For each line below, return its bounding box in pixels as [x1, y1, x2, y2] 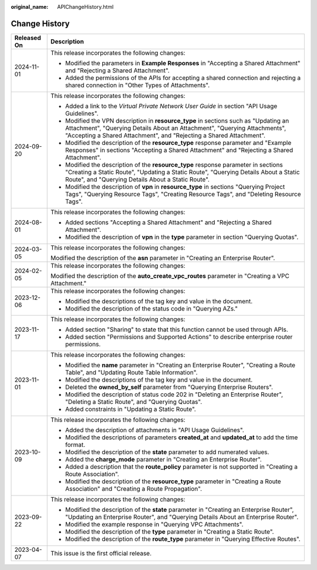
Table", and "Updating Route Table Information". [65, 368, 198, 376]
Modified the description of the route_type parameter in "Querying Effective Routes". [65, 535, 301, 543]
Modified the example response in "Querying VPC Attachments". [65, 520, 244, 528]
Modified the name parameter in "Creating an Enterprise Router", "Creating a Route [65, 361, 296, 369]
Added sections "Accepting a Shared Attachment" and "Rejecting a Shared [65, 218, 272, 226]
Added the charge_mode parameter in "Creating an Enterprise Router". [65, 455, 262, 463]
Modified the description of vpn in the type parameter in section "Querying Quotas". [65, 232, 299, 241]
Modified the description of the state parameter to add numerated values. [65, 448, 269, 456]
